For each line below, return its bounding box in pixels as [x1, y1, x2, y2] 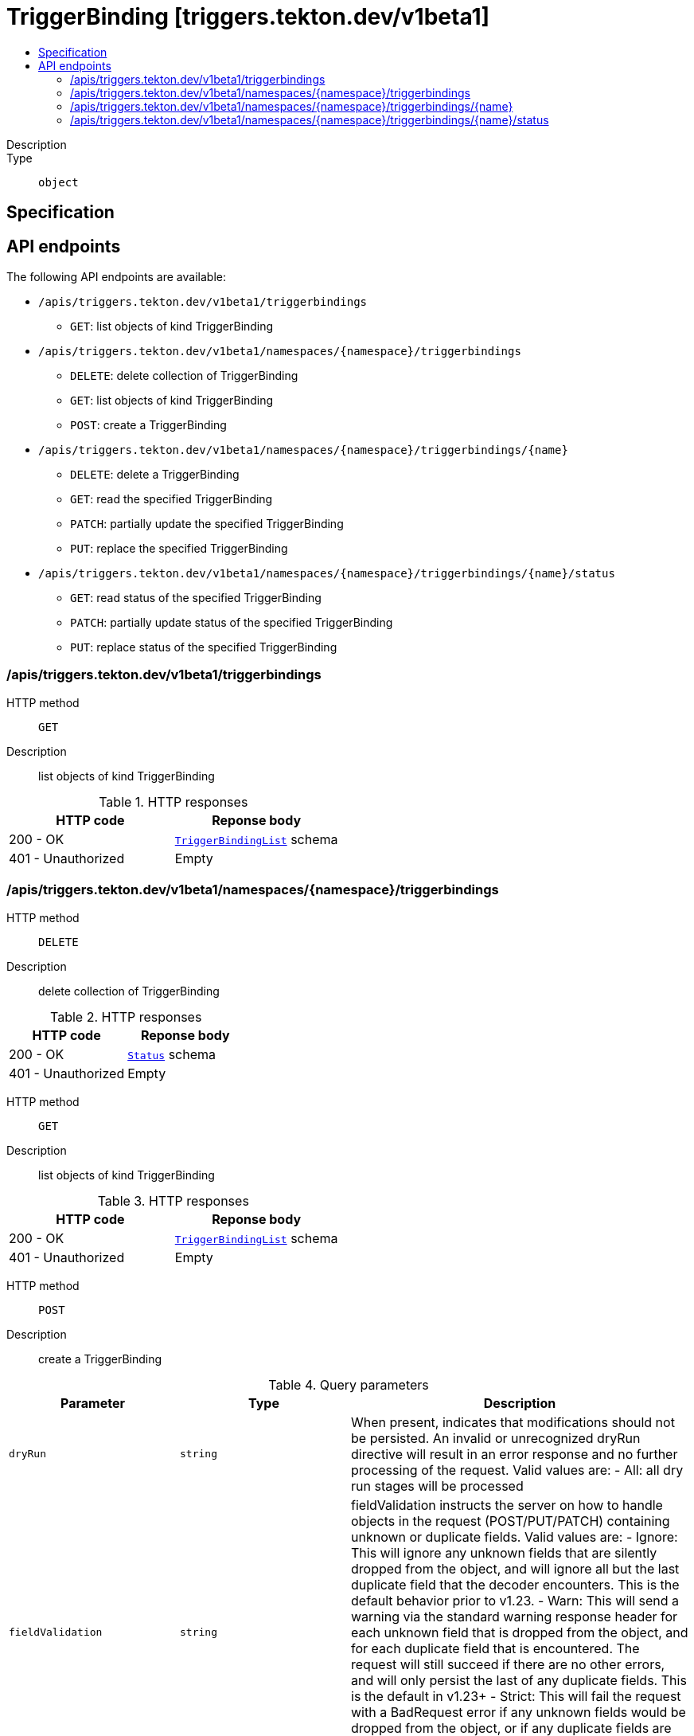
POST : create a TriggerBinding [70, 418, 227, 432]
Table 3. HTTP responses [97, 1192, 249, 1209]
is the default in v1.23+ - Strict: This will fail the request [351, 1687, 681, 1704]
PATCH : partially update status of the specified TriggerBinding [70, 616, 393, 630]
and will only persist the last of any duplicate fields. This [351, 1671, 687, 1688]
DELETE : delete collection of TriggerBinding [70, 369, 298, 383]
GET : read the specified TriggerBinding [70, 492, 273, 506]
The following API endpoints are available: [6, 270, 226, 284]
